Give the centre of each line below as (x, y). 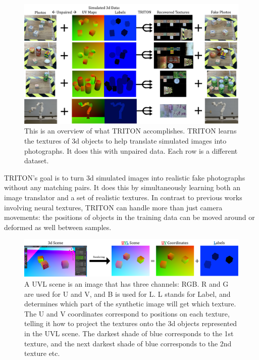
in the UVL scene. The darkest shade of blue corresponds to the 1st (129, 333)
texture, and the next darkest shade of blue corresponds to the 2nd (128, 343)
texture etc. (42, 353)
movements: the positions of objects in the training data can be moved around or (129, 217)
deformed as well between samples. (58, 227)
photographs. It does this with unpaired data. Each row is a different (131, 150)
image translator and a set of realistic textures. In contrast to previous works (123, 197)
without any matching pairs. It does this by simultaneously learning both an (122, 187)
